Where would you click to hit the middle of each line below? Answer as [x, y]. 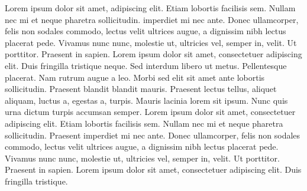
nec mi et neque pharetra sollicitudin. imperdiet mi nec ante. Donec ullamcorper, [152, 19]
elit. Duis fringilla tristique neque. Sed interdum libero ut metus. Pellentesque [146, 65]
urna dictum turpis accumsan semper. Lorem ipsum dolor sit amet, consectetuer [150, 112]
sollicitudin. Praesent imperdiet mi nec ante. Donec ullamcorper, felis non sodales [153, 135]
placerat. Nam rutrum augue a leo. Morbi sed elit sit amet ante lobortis [135, 77]
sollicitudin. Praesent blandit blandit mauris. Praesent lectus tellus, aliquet [141, 89]
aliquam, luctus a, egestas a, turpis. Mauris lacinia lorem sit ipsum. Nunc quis [146, 100]
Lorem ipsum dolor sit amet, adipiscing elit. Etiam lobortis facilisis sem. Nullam [150, 8]
